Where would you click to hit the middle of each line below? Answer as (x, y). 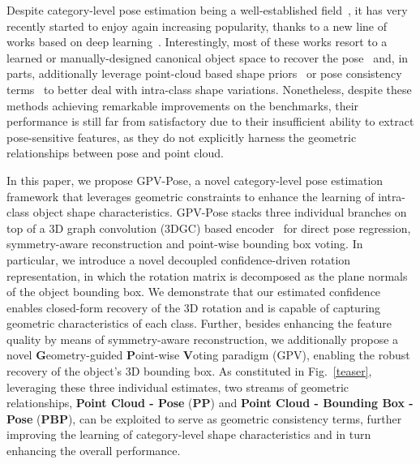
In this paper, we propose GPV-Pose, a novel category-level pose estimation (195, 180)
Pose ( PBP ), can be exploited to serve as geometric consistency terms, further (204, 418)
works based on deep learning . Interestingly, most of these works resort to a (197, 42)
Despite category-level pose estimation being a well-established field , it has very (207, 10)
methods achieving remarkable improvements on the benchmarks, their (183, 105)
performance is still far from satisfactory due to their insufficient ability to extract (210, 121)
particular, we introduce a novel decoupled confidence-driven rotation (179, 259)
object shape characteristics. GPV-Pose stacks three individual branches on (220, 212)
